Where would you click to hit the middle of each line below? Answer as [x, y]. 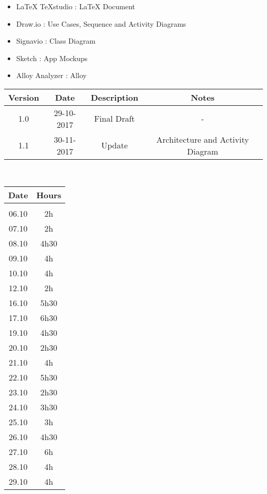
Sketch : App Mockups [52, 58]
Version [24, 97]
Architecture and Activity [203, 139]
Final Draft [115, 119]
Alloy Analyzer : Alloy [51, 75]
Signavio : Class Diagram [56, 41]
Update [115, 145]
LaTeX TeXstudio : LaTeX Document [76, 6]
